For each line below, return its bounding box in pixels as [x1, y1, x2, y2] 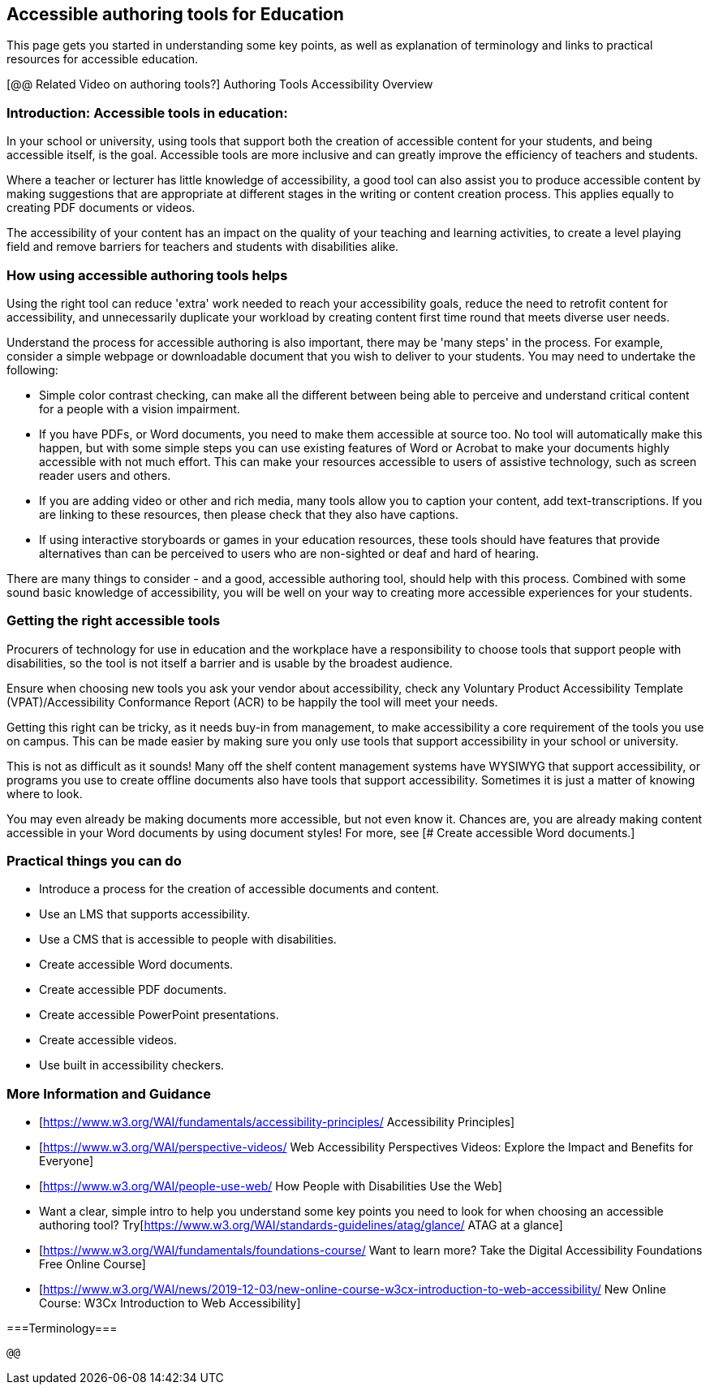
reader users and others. [39, 468, 171, 482]
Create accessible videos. [39, 1033, 178, 1048]
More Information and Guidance [6, 1085, 211, 1102]
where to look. [6, 786, 83, 801]
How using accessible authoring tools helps [6, 266, 288, 283]
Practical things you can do [6, 853, 182, 870]
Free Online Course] [39, 1257, 146, 1272]
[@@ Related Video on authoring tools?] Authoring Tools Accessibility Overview [6, 77, 433, 92]
